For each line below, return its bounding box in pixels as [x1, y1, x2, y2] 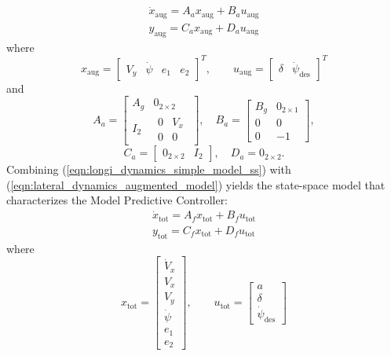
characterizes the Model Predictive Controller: [6, 192, 228, 208]
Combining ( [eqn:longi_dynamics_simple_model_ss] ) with [6, 161, 291, 178]
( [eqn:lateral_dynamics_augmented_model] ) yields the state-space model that [6, 176, 386, 193]
